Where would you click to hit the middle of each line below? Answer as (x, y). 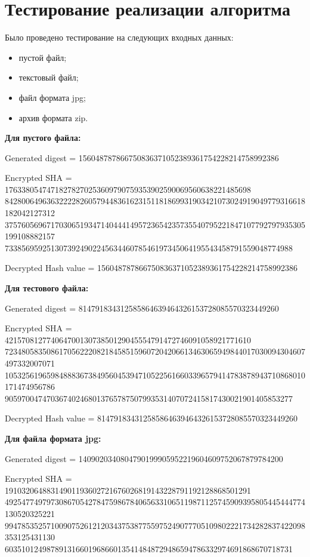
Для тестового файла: (47, 288)
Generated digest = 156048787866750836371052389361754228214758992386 (142, 157)
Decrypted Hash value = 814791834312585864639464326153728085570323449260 (151, 418)
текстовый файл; (49, 77)
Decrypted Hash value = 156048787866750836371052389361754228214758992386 (151, 268)
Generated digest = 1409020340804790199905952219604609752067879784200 (144, 458)
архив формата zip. (53, 117)
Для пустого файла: (43, 138)
